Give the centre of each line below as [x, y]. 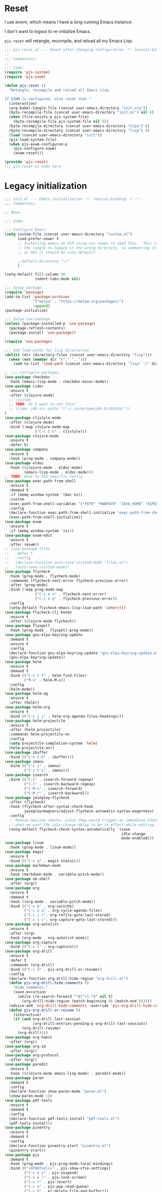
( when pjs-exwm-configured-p [38, 144]
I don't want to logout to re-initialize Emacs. [48, 31]
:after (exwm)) [24, 544]
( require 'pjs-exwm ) [25, 77]
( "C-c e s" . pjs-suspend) [51, 1173]
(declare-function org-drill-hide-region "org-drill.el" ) [69, 979]
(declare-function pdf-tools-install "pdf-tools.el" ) [64, 1119]
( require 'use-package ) [29, 341]
